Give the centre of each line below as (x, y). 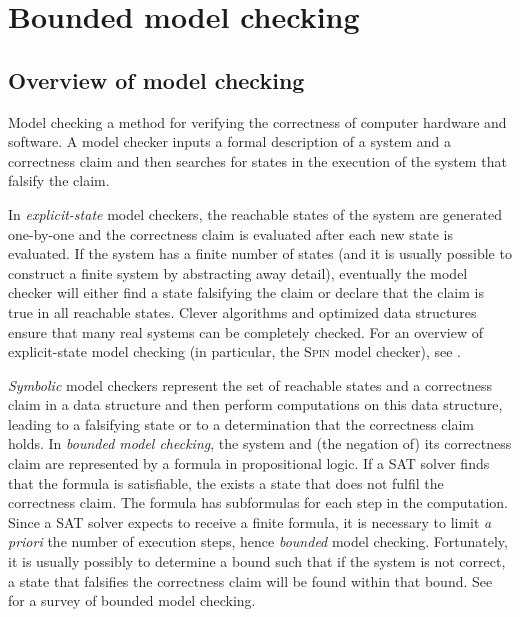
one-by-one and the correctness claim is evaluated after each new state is (230, 233)
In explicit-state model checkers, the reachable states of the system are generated (255, 213)
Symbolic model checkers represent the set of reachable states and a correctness (250, 384)
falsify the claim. (59, 180)
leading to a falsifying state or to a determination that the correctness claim (241, 423)
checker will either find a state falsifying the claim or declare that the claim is (246, 292)
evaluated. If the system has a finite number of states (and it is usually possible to (260, 253)
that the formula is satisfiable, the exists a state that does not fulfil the (226, 482)
